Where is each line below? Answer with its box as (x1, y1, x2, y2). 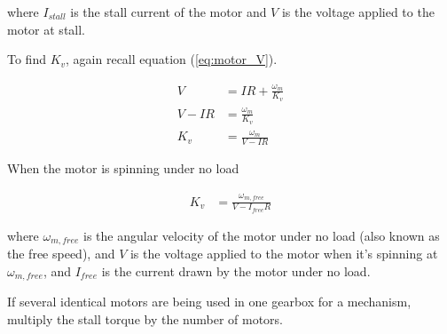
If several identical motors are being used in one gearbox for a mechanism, (7, 292, 412, 311)
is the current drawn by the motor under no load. (101, 261, 371, 280)
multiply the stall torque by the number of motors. (7, 310, 284, 328)
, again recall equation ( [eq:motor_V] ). (66, 50, 278, 68)
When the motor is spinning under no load (7, 159, 239, 178)
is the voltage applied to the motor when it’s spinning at (129, 244, 438, 263)
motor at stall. (7, 20, 86, 38)
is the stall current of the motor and (70, 3, 267, 20)
